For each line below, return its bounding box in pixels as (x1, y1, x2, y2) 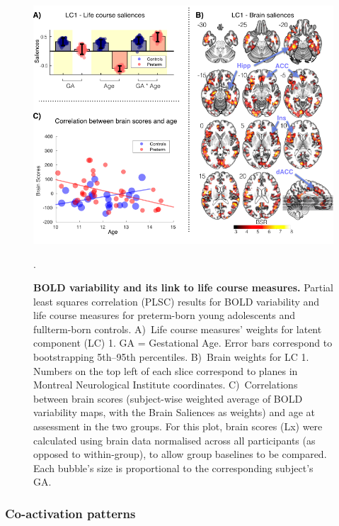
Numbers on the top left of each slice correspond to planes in (33, 363, 298, 378)
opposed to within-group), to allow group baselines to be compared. (33, 447, 327, 461)
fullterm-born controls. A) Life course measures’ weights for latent (33, 321, 322, 336)
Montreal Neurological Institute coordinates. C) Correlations (33, 377, 298, 392)
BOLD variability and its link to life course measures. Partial (33, 280, 333, 295)
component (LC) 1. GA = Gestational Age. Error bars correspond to (33, 335, 333, 350)
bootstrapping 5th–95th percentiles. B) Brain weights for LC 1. (33, 349, 309, 364)
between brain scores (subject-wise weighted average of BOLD (33, 391, 303, 405)
